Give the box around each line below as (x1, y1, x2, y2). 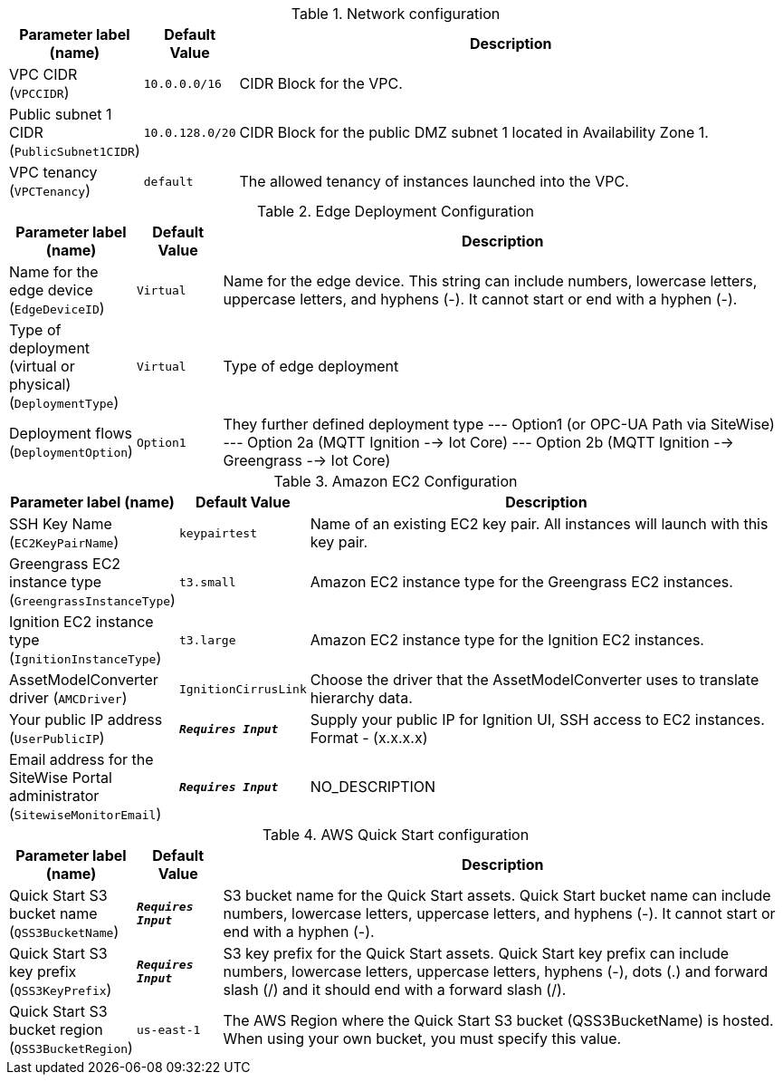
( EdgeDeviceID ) (9, 299, 105, 317)
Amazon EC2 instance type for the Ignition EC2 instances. (310, 631, 704, 649)
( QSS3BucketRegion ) (9, 1039, 133, 1057)
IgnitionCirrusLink (178, 681, 307, 696)
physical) (9, 375, 72, 393)
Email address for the (9, 750, 154, 768)
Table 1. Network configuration (291, 5, 501, 23)
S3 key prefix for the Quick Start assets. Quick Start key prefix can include (223, 944, 730, 962)
